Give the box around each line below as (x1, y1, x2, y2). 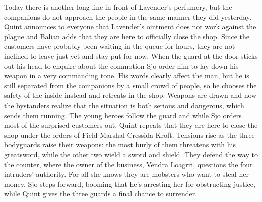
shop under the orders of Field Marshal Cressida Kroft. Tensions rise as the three (4, 129, 255, 140)
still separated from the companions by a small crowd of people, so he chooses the (4, 80, 257, 90)
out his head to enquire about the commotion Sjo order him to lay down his (4, 60, 239, 71)
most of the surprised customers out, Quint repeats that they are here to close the (4, 120, 258, 130)
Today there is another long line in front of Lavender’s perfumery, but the (4, 2, 232, 12)
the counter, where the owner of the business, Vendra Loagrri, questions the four (4, 159, 253, 169)
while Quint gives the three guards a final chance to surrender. (4, 188, 198, 199)
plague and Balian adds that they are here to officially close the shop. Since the (4, 31, 249, 41)
